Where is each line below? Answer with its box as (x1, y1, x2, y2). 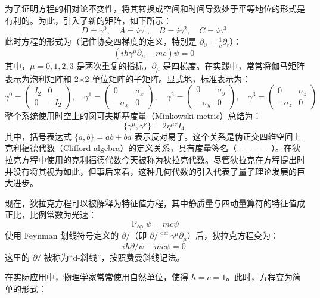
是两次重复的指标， (76, 59, 152, 72)
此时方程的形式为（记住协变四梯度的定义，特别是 (5, 35, 197, 48)
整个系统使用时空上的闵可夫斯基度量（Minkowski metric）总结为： (5, 109, 262, 122)
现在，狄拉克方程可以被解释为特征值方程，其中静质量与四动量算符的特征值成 (5, 196, 305, 209)
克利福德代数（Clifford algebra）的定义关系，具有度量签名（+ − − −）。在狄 (5, 142, 300, 154)
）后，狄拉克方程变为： (187, 229, 279, 241)
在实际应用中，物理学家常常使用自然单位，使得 (5, 271, 188, 283)
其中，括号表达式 (5, 130, 72, 142)
